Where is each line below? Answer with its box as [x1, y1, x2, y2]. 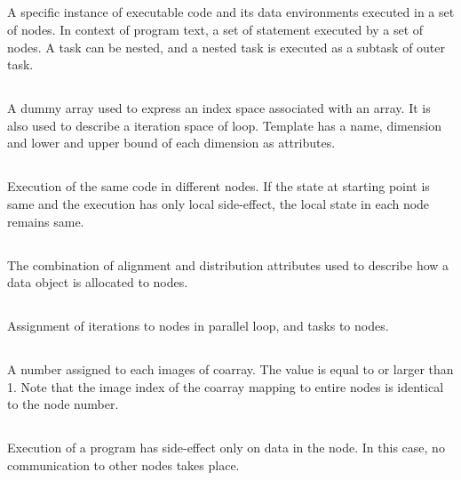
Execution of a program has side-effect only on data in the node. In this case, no [7, 438, 445, 457]
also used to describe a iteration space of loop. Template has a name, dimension [7, 116, 441, 134]
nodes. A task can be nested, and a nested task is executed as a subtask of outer [7, 37, 446, 56]
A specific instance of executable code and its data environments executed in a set [7, 3, 455, 21]
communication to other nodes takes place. [7, 455, 240, 474]
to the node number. [7, 395, 119, 413]
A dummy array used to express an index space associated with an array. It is [7, 99, 431, 117]
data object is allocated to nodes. [7, 273, 188, 292]
